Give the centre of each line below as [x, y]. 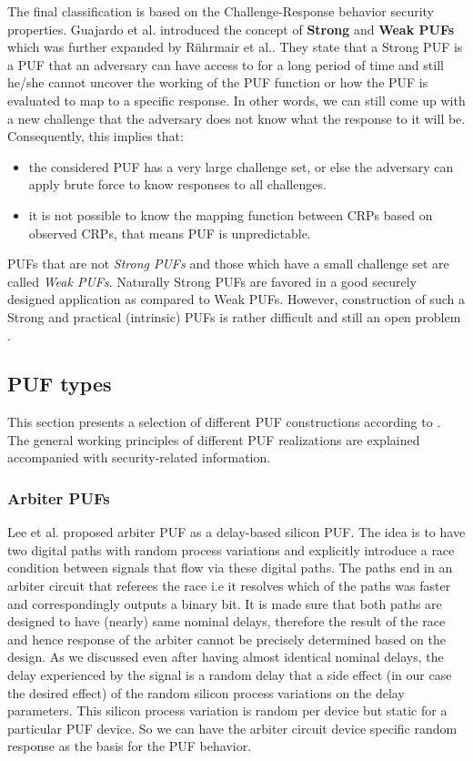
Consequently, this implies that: [96, 136]
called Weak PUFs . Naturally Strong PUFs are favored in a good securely [212, 281]
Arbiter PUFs [59, 498]
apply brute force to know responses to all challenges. [177, 184]
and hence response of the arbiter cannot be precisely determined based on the [226, 639]
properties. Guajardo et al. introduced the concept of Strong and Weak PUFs [231, 29]
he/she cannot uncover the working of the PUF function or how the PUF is [218, 82]
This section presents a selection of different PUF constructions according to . [224, 422]
